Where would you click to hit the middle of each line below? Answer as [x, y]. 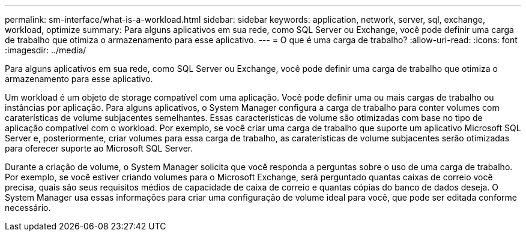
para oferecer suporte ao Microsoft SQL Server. [99, 148]
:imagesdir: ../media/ [46, 50]
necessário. [28, 208]
